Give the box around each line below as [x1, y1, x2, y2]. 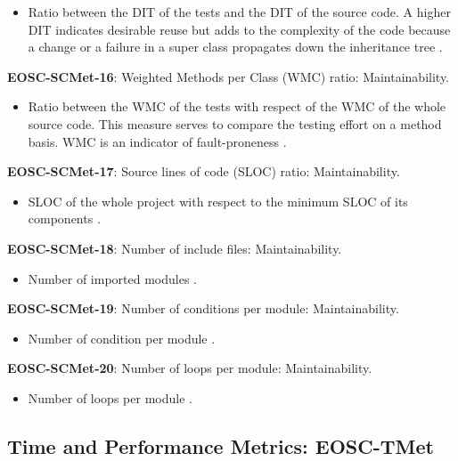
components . [28, 209, 101, 228]
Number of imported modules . [28, 269, 197, 287]
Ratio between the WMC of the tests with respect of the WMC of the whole [28, 97, 446, 116]
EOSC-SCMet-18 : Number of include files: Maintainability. [7, 239, 342, 257]
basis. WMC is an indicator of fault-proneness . [28, 132, 287, 150]
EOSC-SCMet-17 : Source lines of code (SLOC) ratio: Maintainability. [7, 162, 400, 181]
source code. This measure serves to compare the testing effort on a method [28, 114, 442, 133]
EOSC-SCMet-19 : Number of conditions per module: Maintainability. [7, 299, 399, 318]
